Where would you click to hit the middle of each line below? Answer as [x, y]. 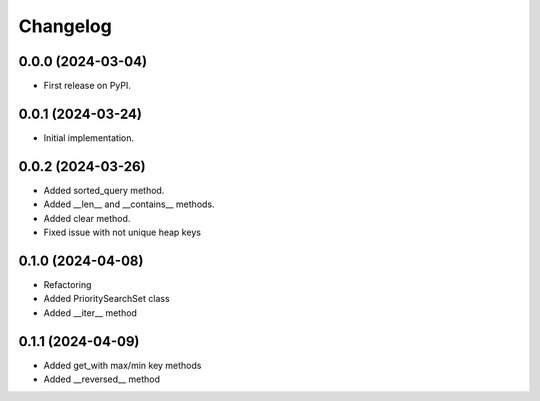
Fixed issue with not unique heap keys [122, 232]
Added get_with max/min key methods [122, 365]
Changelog [65, 26]
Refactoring [67, 284]
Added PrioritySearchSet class [106, 299]
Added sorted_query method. [104, 190]
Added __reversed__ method [101, 379]
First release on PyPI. [87, 86]
